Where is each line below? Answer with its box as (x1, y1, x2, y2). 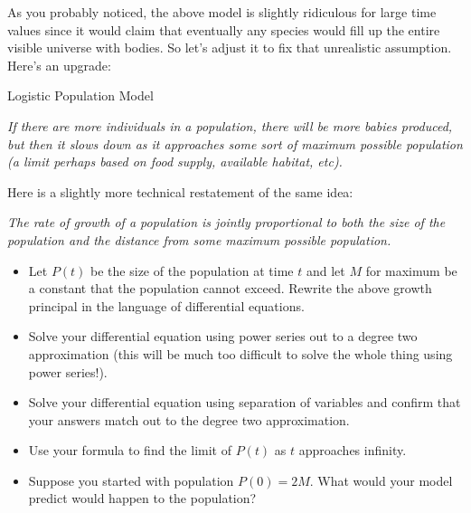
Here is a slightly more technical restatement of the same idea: (7, 182, 353, 201)
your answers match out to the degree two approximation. (28, 410, 350, 429)
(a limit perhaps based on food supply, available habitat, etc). (7, 152, 343, 171)
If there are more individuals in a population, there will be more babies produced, (7, 116, 453, 135)
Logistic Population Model (7, 86, 154, 105)
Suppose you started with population (28, 470, 234, 489)
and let (306, 261, 345, 280)
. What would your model (309, 470, 453, 489)
